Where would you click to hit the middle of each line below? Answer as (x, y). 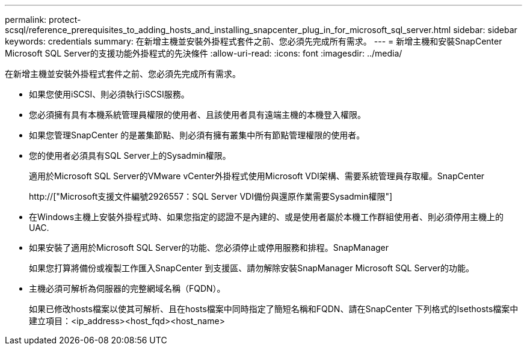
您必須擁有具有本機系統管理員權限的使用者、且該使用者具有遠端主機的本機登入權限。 (197, 115)
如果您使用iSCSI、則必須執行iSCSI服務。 (109, 94)
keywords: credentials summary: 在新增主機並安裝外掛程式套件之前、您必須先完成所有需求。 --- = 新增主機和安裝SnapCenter (254, 41)
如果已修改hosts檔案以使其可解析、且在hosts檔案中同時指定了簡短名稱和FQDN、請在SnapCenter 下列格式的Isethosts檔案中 (274, 309)
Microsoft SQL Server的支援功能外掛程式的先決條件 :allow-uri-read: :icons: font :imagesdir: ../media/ (204, 53)
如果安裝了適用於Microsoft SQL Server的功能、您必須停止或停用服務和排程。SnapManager (209, 247)
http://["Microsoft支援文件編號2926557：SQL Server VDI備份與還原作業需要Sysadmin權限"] (211, 196)
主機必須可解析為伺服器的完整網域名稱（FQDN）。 (127, 288)
